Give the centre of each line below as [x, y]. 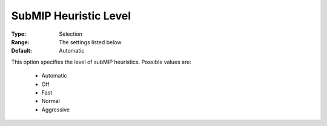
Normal [51, 101]
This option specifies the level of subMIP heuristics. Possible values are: [101, 62]
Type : [19, 34]
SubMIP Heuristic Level [71, 16]
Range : [20, 42]
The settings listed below [90, 42]
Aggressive [55, 110]
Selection [71, 34]
